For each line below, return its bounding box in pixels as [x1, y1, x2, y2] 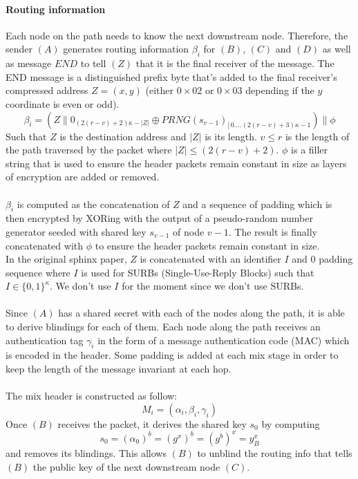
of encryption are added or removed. [6, 169, 160, 184]
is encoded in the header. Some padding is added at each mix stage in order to [6, 348, 339, 362]
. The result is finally [228, 224, 317, 238]
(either [145, 83, 173, 97]
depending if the [245, 83, 314, 97]
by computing [261, 416, 320, 431]
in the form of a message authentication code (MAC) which [97, 332, 350, 347]
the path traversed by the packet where [6, 142, 172, 157]
